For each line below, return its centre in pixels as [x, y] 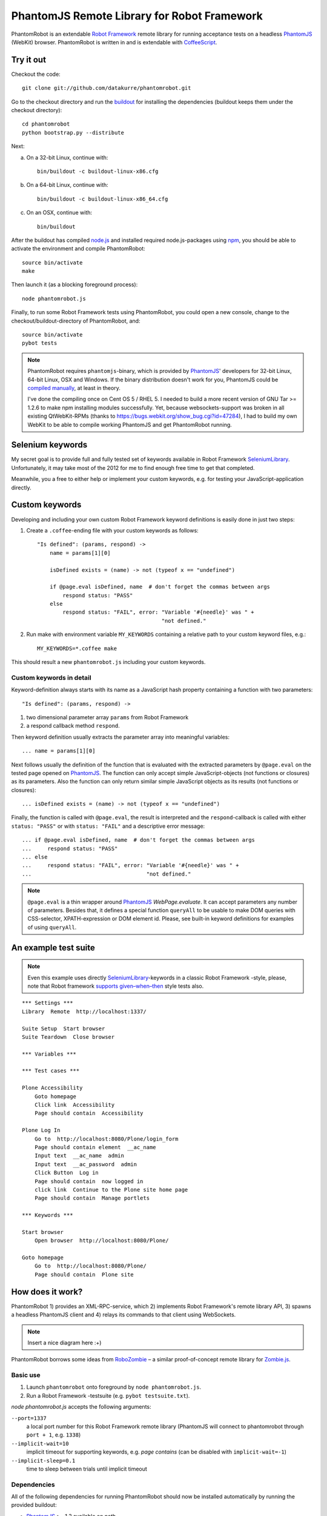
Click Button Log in [67, 1173]
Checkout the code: [36, 74]
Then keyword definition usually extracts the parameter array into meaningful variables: [121, 737]
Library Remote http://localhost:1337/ [84, 1011]
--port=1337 [29, 1418]
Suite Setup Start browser [64, 1028]
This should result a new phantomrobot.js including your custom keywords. [108, 662]
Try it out [29, 60]
